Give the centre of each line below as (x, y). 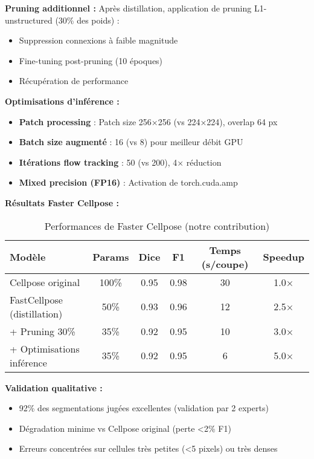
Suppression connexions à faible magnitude (98, 40)
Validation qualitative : (54, 387)
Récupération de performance (74, 81)
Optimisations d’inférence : (62, 101)
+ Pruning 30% (43, 331)
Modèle (28, 257)
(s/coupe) (225, 264)
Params (111, 257)
